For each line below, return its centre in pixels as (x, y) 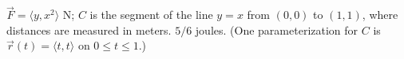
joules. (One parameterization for (277, 29)
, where (380, 15)
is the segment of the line (151, 15)
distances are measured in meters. (89, 29)
